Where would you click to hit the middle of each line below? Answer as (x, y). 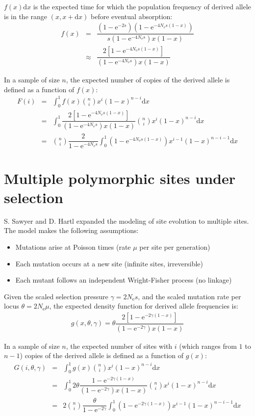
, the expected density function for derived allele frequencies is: (144, 306)
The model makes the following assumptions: (71, 230)
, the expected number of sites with (119, 346)
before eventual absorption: (132, 16)
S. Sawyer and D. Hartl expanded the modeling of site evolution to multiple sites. (127, 221)
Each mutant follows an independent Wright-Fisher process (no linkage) (124, 280)
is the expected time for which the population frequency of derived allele (142, 6)
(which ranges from (208, 346)
